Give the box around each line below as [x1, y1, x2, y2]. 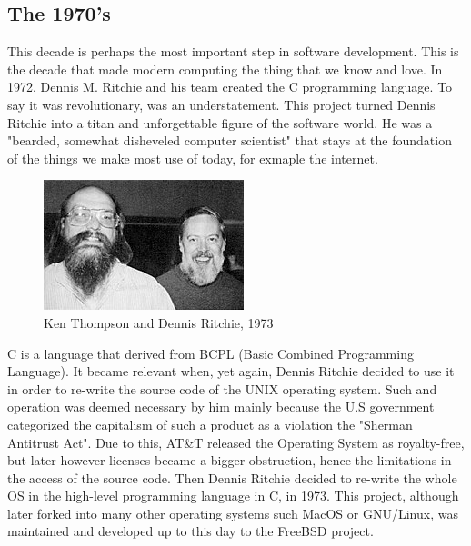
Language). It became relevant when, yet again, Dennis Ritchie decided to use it [7, 362, 455, 381]
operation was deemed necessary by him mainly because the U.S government [7, 397, 435, 416]
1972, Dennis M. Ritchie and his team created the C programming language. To [7, 77, 453, 96]
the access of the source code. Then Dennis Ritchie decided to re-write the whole [7, 468, 457, 487]
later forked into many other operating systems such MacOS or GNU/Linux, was [7, 503, 458, 522]
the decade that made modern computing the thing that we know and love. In [7, 59, 443, 78]
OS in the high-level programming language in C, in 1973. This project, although [7, 486, 459, 505]
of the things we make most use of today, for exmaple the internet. [7, 148, 378, 167]
